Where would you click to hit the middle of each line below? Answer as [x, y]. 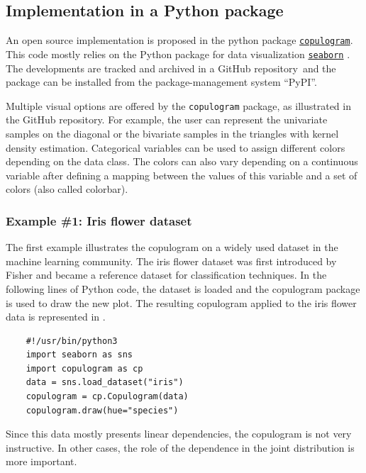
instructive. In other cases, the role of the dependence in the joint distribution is [180, 447]
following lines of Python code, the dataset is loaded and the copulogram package [183, 288]
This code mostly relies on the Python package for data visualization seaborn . [178, 54]
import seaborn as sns [79, 355]
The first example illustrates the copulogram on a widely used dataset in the [172, 247]
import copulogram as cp [84, 368]
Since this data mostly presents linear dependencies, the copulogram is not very [179, 434]
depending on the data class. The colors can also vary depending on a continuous [182, 161]
